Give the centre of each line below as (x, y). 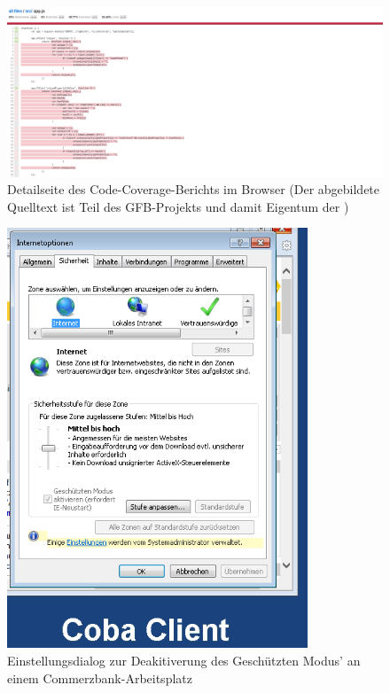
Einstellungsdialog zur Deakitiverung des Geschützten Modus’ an (184, 660)
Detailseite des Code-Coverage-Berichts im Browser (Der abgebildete (194, 189)
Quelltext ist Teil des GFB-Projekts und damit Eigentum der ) (178, 206)
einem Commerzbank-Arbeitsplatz (100, 677)
